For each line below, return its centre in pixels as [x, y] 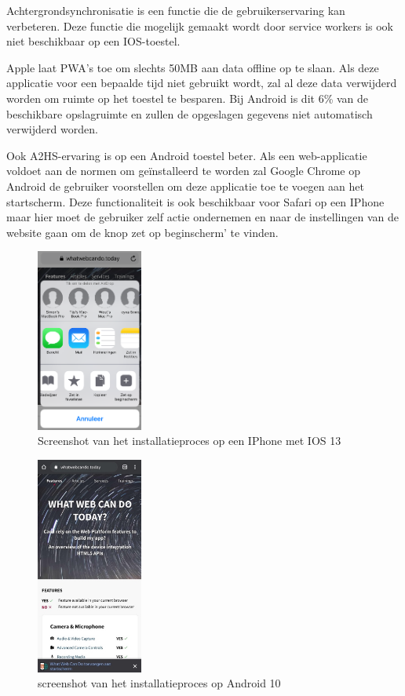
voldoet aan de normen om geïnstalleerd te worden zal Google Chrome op [184, 171]
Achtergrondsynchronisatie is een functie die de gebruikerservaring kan [176, 10]
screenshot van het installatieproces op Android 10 [159, 683]
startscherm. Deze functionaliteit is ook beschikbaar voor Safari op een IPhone [195, 201]
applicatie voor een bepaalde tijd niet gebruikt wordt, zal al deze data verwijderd [202, 83]
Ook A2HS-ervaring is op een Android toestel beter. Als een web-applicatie [187, 155]
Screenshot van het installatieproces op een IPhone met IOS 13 [190, 441]
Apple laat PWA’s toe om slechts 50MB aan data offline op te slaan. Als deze [193, 67]
